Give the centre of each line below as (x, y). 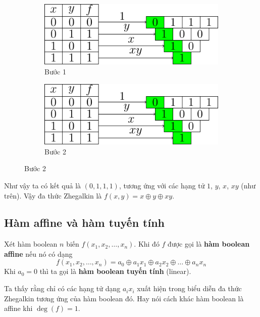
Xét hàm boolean (31, 244)
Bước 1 (55, 72)
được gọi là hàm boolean (209, 244)
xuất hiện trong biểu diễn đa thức (189, 288)
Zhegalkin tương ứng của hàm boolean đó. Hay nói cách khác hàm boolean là (124, 298)
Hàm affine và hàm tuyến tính (85, 223)
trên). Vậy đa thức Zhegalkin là (53, 195)
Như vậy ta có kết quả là (43, 185)
